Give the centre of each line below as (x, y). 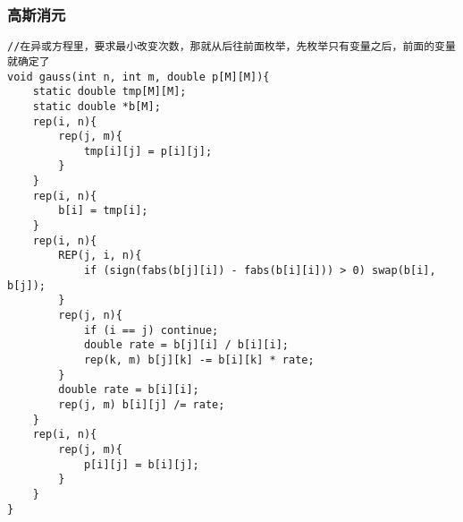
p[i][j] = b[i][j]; (141, 464)
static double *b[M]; (97, 106)
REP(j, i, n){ (100, 256)
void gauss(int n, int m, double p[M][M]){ (139, 77)
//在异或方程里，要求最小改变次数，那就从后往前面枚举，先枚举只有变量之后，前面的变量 (231, 47)
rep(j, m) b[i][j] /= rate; (142, 404)
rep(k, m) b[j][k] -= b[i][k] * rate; (199, 360)
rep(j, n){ (90, 316)
